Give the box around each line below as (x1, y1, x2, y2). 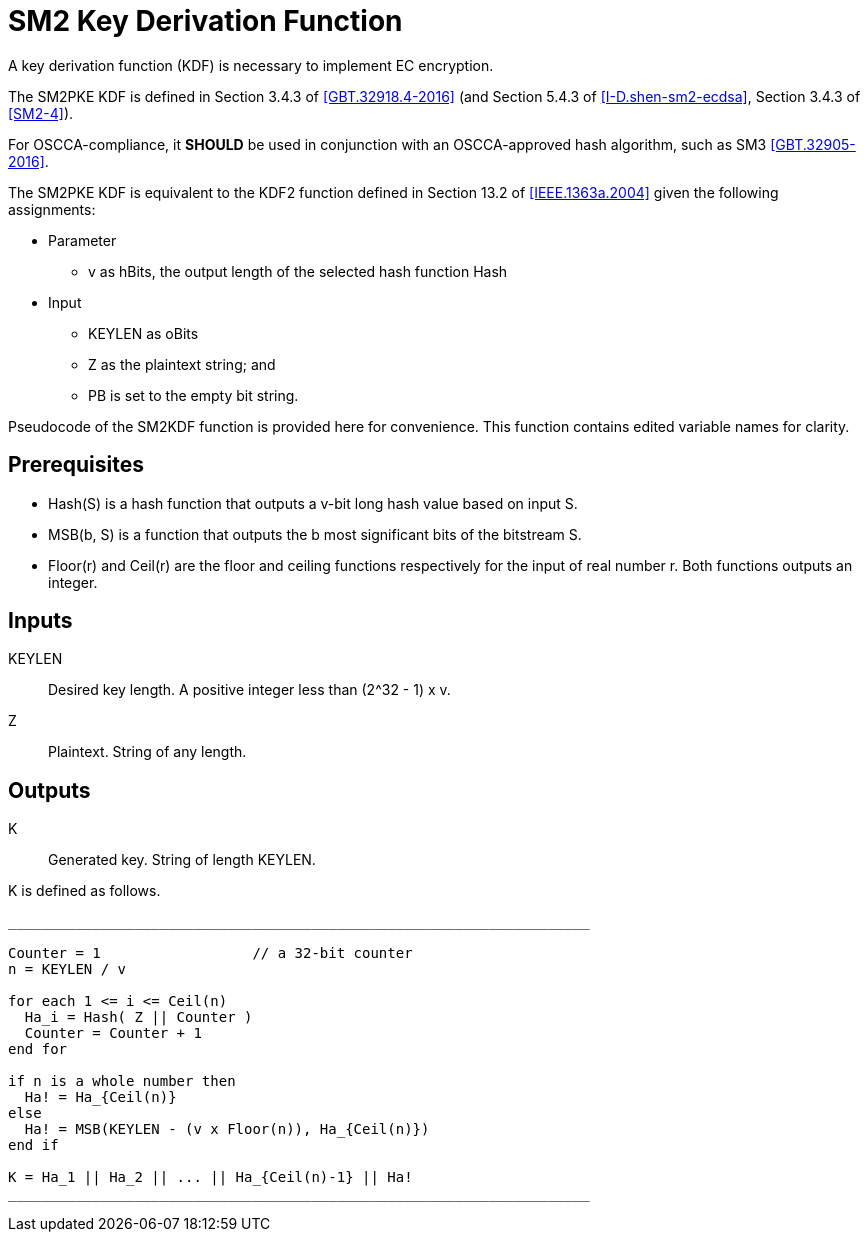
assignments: (8, 200, 96, 218)
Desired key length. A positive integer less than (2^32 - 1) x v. (48, 681, 451, 699)
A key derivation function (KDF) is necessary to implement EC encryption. (8, 56, 494, 74)
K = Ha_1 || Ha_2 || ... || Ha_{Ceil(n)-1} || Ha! (8, 1169, 413, 1186)
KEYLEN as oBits (88, 324, 199, 342)
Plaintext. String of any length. (48, 743, 247, 761)
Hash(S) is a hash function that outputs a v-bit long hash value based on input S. (48, 494, 578, 512)
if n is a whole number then (8, 1073, 236, 1090)
